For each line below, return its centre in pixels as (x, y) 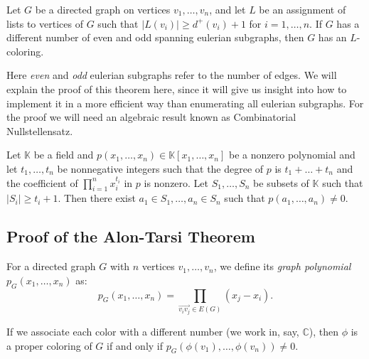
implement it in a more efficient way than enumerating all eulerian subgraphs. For (185, 103)
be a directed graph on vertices (103, 9)
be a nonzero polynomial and (292, 155)
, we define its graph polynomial (282, 266)
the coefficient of (42, 182)
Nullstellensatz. (40, 130)
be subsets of (281, 182)
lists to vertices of (45, 23)
